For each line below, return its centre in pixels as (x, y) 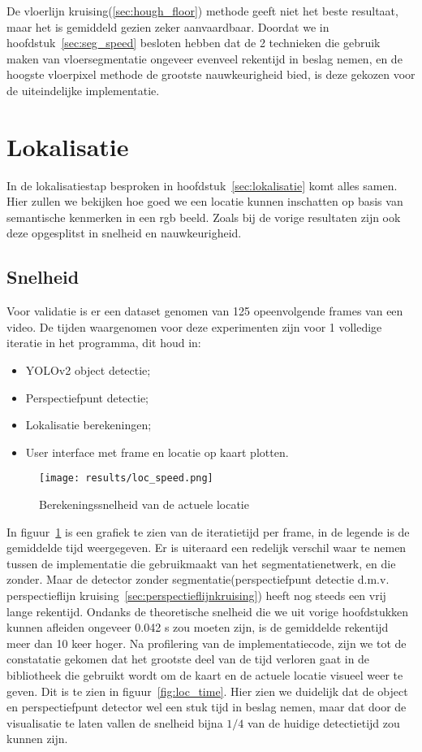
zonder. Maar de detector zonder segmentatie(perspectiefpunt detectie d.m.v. (198, 579)
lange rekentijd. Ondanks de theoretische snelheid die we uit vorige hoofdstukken (208, 611)
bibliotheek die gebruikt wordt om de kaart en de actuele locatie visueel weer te (205, 675)
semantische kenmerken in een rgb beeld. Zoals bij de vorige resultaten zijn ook (204, 217)
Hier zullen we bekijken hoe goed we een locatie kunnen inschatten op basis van (205, 201)
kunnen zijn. (37, 739)
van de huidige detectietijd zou (323, 722)
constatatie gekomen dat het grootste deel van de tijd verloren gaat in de (188, 659)
